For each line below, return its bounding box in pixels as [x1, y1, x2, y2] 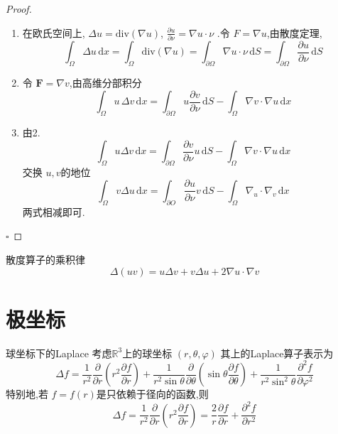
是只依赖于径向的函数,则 [96, 386, 209, 401]
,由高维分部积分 [69, 75, 142, 90]
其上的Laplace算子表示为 [220, 345, 334, 360]
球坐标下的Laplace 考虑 [6, 345, 112, 360]
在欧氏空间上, [22, 25, 85, 40]
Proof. [6, 1, 32, 16]
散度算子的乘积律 [6, 251, 85, 266]
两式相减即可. [22, 204, 85, 219]
